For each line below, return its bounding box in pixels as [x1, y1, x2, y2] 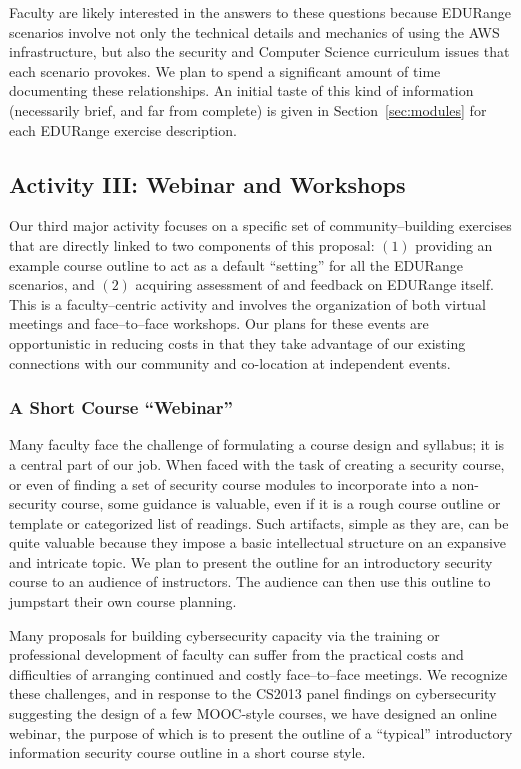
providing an [415, 234, 493, 255]
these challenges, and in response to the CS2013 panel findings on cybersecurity [9, 683, 497, 704]
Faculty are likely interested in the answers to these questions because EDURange [9, 2, 511, 22]
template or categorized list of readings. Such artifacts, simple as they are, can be [9, 512, 509, 533]
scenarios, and [9, 274, 95, 295]
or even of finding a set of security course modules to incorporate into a [9, 473, 447, 494]
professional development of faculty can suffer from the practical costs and [9, 644, 464, 665]
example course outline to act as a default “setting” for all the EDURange [9, 254, 463, 275]
